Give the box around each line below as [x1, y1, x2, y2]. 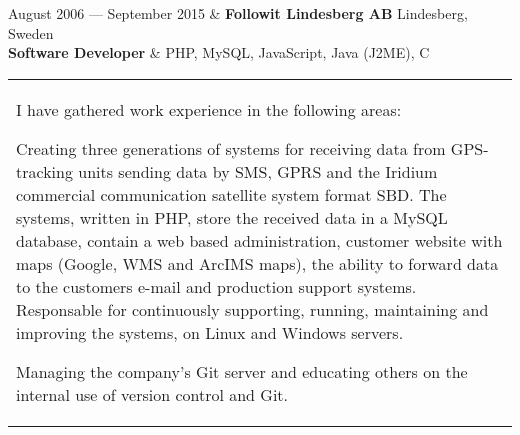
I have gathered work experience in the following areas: [16, 97, 402, 121]
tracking [16, 159, 73, 183]
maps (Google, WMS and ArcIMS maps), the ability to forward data [16, 251, 499, 275]
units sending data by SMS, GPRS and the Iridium [78, 159, 438, 183]
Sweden [8, 22, 54, 43]
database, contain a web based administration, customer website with [16, 228, 503, 252]
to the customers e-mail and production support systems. [16, 274, 417, 298]
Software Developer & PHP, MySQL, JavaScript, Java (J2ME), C [8, 42, 430, 63]
